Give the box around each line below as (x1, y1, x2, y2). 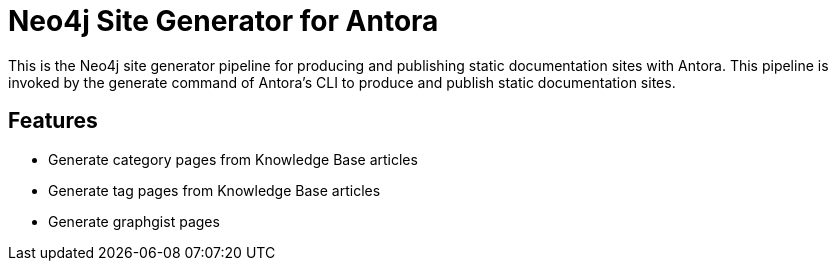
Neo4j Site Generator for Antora (8, 4, 439, 38)
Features (8, 108, 98, 134)
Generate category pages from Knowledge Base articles (48, 150, 418, 168)
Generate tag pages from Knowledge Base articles (48, 181, 381, 199)
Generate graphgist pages (48, 212, 220, 230)
